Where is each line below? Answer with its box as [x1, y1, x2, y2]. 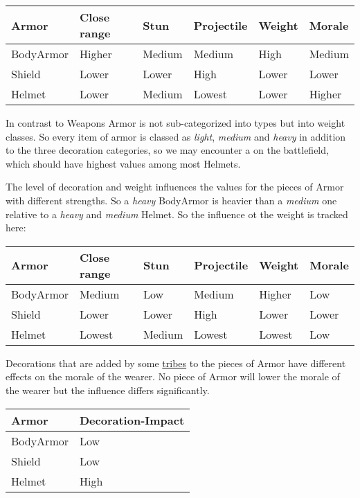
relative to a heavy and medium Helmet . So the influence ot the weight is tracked [6, 206, 348, 221]
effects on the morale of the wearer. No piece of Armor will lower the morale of [6, 369, 340, 384]
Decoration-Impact [80, 411, 185, 428]
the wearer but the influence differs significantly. [6, 382, 210, 397]
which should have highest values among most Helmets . [6, 156, 241, 170]
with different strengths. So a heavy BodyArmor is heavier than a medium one [6, 193, 337, 207]
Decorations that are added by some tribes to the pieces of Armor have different [6, 355, 346, 370]
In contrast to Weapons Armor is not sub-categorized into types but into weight [6, 116, 345, 130]
